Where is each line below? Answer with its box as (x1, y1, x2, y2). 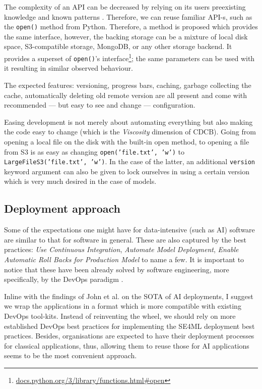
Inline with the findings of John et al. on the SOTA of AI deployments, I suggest (4, 290, 253, 301)
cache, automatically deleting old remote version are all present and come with (4, 89, 247, 100)
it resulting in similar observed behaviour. (4, 63, 133, 73)
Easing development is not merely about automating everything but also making (4, 116, 253, 127)
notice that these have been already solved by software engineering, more (4, 264, 229, 274)
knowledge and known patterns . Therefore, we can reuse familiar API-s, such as (4, 11, 252, 22)
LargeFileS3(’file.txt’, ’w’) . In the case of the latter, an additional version (4, 156, 255, 167)
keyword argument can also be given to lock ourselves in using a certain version (4, 166, 250, 176)
